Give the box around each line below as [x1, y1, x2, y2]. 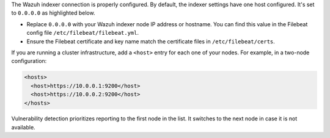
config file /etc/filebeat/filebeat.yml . [26, 29, 139, 37]
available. [11, 123, 36, 131]
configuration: [11, 57, 47, 65]
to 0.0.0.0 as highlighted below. [11, 9, 95, 16]
